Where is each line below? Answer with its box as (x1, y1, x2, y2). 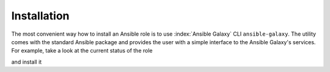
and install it (11, 58, 42, 65)
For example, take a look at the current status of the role (11, 47, 153, 54)
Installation (11, 9, 70, 22)
